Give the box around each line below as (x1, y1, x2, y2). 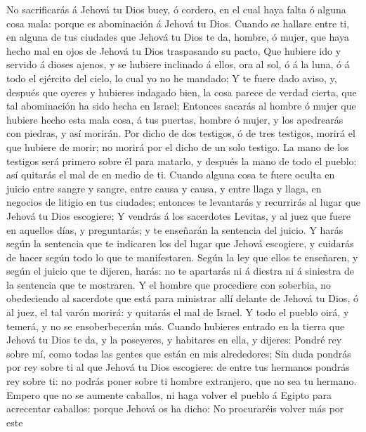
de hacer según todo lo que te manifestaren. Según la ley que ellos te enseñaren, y (6, 249, 358, 264)
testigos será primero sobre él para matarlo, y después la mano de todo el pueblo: (6, 153, 357, 168)
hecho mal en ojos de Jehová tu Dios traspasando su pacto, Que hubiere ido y (6, 43, 341, 58)
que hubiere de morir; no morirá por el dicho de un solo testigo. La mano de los (6, 139, 349, 154)
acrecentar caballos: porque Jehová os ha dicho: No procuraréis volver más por (6, 401, 344, 416)
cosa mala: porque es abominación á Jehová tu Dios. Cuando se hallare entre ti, (6, 15, 350, 30)
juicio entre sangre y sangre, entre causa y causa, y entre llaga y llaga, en (6, 181, 322, 195)
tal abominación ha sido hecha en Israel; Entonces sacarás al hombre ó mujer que (6, 98, 356, 113)
